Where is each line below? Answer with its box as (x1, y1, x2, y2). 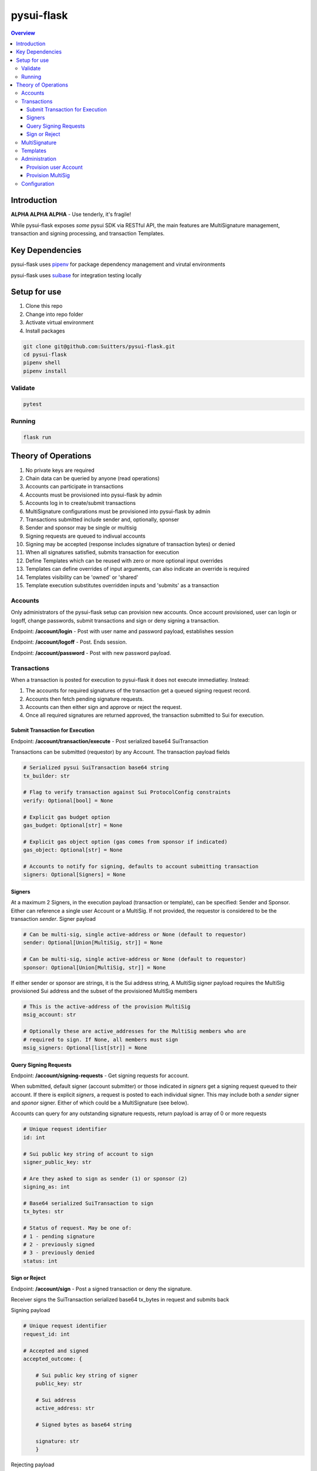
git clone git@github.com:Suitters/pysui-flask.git (23, 343, 176, 350)
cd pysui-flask (23, 351, 67, 358)
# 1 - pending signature (23, 1233, 95, 1240)
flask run (23, 434, 52, 441)
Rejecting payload (11, 1461, 55, 1468)
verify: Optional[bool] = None (23, 797, 114, 804)
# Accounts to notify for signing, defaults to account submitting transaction (23, 863, 259, 870)
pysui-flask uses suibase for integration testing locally (11, 271, 142, 279)
